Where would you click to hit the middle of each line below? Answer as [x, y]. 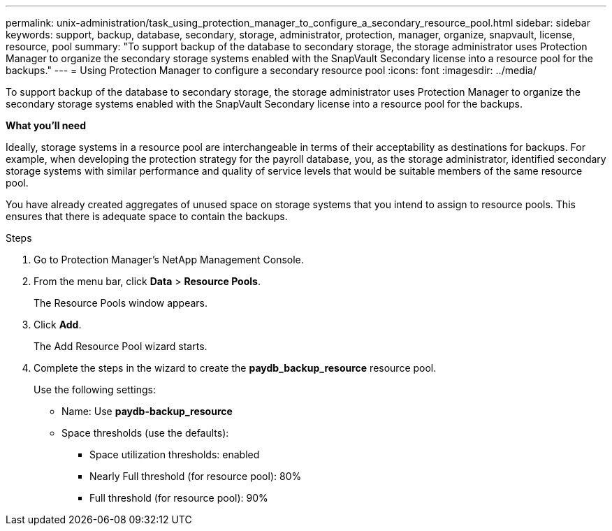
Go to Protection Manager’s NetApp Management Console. [169, 260]
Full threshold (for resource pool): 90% [179, 498]
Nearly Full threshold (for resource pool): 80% [196, 476]
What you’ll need [46, 125]
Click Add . [58, 325]
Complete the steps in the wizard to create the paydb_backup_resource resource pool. [235, 368]
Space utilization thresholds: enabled [175, 454]
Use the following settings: [95, 390]
